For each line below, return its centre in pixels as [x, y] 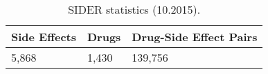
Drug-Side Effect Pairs [195, 37]
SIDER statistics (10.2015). [134, 9]
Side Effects [44, 37]
